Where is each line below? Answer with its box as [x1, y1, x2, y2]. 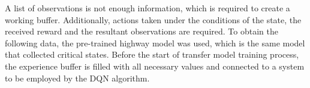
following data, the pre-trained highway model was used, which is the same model [5, 36, 305, 49]
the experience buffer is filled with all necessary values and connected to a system [5, 59, 305, 72]
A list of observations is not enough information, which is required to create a [5, 2, 290, 14]
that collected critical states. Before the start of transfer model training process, [5, 48, 299, 61]
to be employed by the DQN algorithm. [5, 71, 150, 84]
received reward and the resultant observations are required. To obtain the [5, 25, 278, 37]
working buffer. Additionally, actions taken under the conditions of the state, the [5, 13, 302, 26]
